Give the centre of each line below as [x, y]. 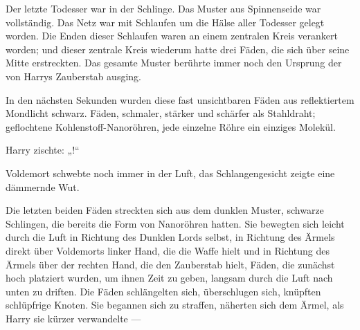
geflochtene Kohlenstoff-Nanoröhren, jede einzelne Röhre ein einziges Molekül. [171, 126]
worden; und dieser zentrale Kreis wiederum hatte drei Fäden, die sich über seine [178, 49]
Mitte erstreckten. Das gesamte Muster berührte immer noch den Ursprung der [174, 63]
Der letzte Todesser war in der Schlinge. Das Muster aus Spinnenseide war [163, 8]
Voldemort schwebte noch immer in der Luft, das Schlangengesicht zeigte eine [170, 173]
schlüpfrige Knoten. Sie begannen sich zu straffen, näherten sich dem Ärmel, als [175, 305]
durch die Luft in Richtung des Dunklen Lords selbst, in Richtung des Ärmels [170, 237]
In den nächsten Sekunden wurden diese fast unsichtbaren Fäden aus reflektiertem [180, 99]
